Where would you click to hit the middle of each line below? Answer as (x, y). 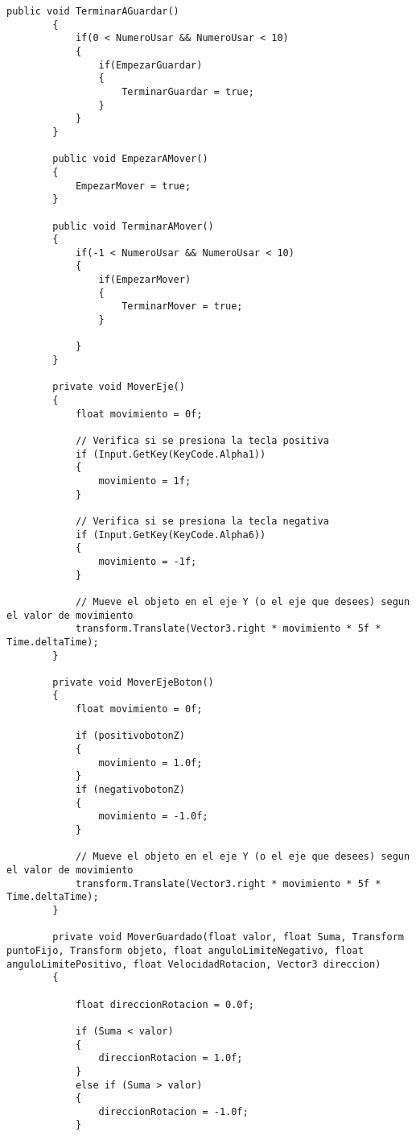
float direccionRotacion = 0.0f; (165, 1004)
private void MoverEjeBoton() (133, 682)
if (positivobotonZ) (130, 736)
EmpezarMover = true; (133, 186)
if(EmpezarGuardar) (150, 65)
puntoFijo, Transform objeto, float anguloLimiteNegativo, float (185, 950)
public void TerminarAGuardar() (93, 11)
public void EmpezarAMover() (130, 159)
